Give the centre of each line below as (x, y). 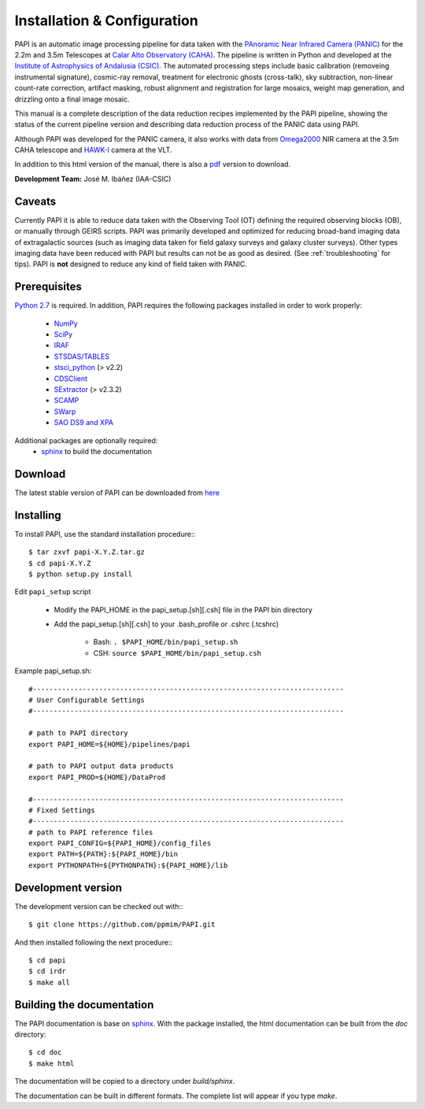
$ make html (52, 1063)
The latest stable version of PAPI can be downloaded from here (117, 493)
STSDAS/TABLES (82, 356)
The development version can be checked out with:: (99, 906)
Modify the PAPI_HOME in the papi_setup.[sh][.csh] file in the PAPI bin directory (183, 609)
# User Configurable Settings (87, 700)
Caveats (35, 201)
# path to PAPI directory (79, 733)
